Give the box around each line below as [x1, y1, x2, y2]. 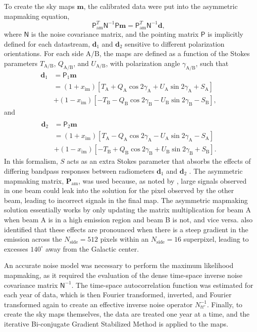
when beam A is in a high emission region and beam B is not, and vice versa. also [4, 214, 253, 224]
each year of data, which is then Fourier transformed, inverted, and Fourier [4, 289, 232, 300]
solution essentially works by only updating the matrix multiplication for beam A [4, 204, 251, 215]
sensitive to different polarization [125, 38, 225, 49]
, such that [196, 58, 229, 68]
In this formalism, [4, 156, 58, 166]
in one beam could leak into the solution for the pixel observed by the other [4, 185, 234, 196]
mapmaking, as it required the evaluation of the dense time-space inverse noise [4, 269, 243, 280]
